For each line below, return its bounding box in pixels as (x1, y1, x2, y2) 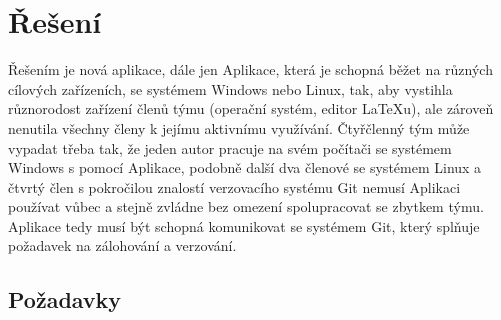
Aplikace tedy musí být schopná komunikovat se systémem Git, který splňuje (8, 215, 480, 236)
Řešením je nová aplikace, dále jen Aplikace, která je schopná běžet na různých (8, 59, 493, 80)
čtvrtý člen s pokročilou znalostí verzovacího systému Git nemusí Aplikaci (8, 176, 461, 197)
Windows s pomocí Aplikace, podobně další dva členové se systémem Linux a (8, 157, 482, 178)
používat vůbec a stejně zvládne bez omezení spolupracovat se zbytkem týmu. (8, 196, 484, 217)
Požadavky (8, 284, 122, 315)
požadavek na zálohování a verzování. (8, 235, 237, 256)
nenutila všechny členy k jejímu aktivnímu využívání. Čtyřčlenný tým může (8, 117, 470, 138)
